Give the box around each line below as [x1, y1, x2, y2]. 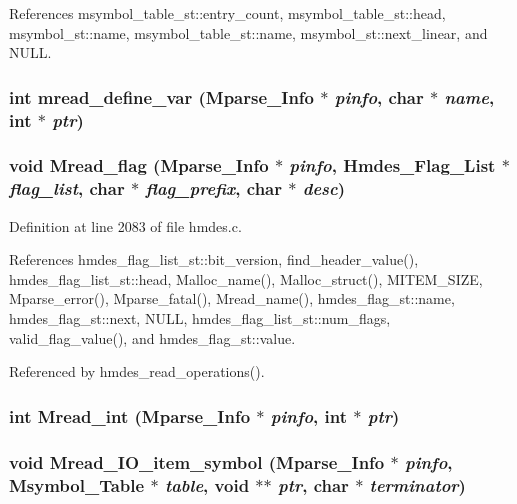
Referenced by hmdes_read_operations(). [9, 361, 265, 382]
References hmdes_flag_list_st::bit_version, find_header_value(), [9, 249, 419, 270]
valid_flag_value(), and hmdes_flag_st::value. [9, 327, 296, 348]
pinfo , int [270, 403, 348, 428]
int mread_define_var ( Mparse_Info [9, 84, 314, 109]
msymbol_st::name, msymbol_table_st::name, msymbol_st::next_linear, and [9, 22, 488, 43]
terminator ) [369, 472, 466, 497]
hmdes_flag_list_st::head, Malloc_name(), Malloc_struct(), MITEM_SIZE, [9, 268, 483, 289]
